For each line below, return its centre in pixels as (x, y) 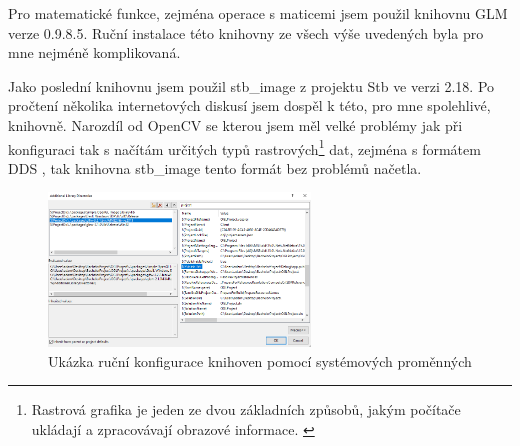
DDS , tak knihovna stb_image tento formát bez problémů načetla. (215, 167)
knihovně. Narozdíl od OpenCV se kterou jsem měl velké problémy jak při (235, 124)
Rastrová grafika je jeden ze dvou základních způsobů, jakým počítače (246, 409)
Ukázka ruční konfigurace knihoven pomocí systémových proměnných (260, 360)
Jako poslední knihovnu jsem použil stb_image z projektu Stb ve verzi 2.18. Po (251, 85)
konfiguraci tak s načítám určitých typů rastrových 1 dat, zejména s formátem (244, 147)
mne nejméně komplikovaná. (94, 52)
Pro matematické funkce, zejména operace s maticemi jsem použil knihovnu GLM (258, 13)
